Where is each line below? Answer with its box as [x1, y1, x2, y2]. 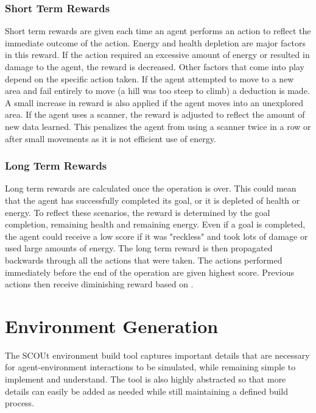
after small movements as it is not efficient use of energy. [5, 132, 216, 145]
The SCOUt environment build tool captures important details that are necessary [5, 348, 310, 361]
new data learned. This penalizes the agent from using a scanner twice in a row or [5, 120, 311, 132]
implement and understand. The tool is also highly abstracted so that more [5, 373, 286, 386]
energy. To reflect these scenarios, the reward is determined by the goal [5, 206, 270, 218]
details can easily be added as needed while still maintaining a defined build [5, 384, 289, 397]
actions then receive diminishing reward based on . [5, 278, 194, 290]
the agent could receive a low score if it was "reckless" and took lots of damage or [5, 229, 308, 242]
